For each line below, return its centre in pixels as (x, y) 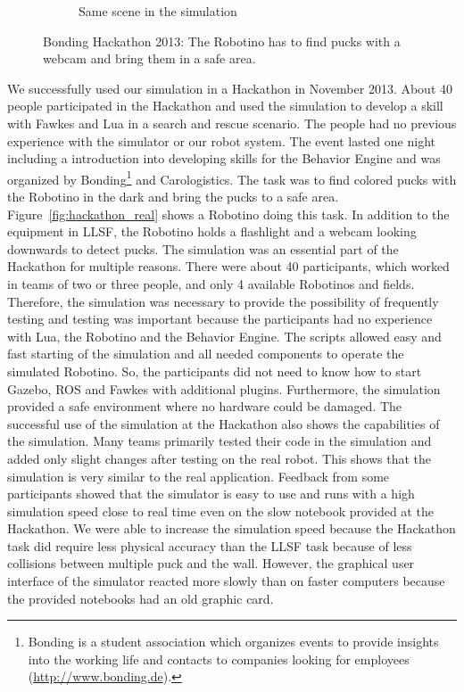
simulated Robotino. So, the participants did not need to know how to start (215, 371)
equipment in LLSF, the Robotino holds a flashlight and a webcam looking (212, 231)
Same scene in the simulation (158, 11)
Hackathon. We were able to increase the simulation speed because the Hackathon (232, 528)
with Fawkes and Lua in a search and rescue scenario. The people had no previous (232, 123)
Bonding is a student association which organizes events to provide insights (233, 642)
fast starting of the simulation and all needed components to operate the (206, 354)
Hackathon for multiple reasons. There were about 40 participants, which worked (228, 266)
